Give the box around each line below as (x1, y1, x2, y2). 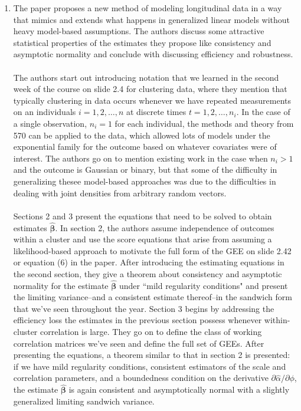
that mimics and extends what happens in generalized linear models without (13, 13, 290, 25)
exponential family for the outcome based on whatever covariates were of (13, 140, 277, 153)
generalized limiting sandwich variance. (13, 394, 155, 407)
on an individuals (13, 106, 76, 118)
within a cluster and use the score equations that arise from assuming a (13, 233, 272, 245)
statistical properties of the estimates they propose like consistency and (13, 36, 271, 48)
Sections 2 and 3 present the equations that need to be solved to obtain (13, 209, 272, 222)
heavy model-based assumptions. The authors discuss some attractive (13, 25, 264, 37)
